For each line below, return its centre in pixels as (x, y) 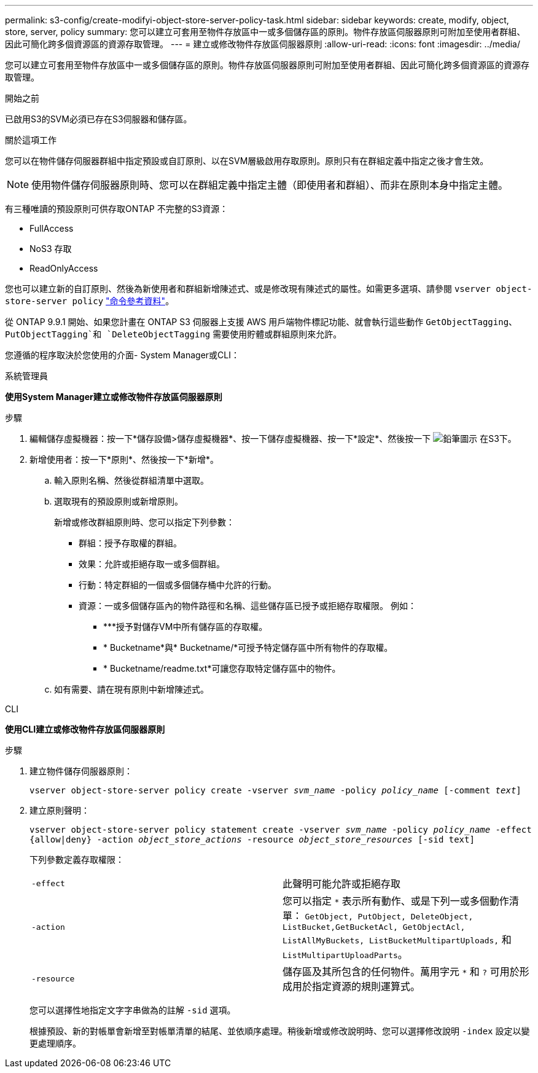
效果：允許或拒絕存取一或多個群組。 (152, 564)
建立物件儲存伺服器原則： (81, 771)
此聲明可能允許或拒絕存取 (342, 884)
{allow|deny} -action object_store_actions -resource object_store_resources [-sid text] (252, 839)
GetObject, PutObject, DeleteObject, (389, 917)
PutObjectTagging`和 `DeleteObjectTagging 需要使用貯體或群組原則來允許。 (173, 334)
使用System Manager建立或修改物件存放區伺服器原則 (114, 397)
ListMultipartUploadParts (340, 955)
